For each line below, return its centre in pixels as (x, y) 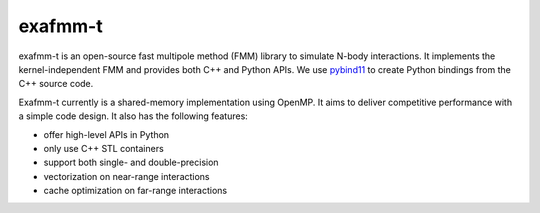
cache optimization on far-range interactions (135, 191)
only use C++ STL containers (103, 148)
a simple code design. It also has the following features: (133, 116)
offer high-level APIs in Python (106, 134)
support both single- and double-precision (131, 162)
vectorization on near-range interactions (126, 176)
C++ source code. (56, 84)
